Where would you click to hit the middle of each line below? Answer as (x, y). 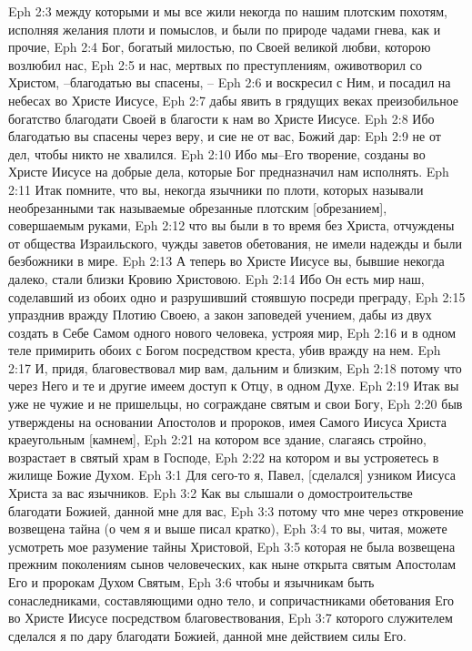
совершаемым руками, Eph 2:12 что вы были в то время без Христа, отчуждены (231, 225)
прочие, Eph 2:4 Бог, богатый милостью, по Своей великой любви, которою (220, 47)
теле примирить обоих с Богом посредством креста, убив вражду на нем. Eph (225, 350)
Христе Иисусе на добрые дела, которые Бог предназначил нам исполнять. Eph (229, 172)
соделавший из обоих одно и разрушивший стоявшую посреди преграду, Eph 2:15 (237, 296)
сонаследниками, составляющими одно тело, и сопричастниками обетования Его (231, 600)
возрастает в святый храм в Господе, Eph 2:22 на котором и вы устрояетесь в (224, 457)
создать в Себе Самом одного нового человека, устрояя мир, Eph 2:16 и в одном (232, 332)
